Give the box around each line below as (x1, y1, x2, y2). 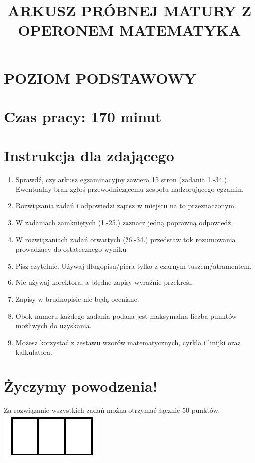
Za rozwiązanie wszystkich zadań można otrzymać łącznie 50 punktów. (4, 405, 220, 415)
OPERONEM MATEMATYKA (18, 20, 241, 40)
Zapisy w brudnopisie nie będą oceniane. (15, 294, 139, 304)
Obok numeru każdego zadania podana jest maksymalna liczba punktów (15, 310, 237, 321)
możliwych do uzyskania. (15, 320, 92, 331)
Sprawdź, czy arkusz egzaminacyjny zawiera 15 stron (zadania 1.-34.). (15, 174, 229, 185)
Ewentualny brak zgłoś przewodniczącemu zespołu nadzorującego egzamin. (15, 184, 244, 194)
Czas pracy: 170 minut (4, 106, 162, 126)
